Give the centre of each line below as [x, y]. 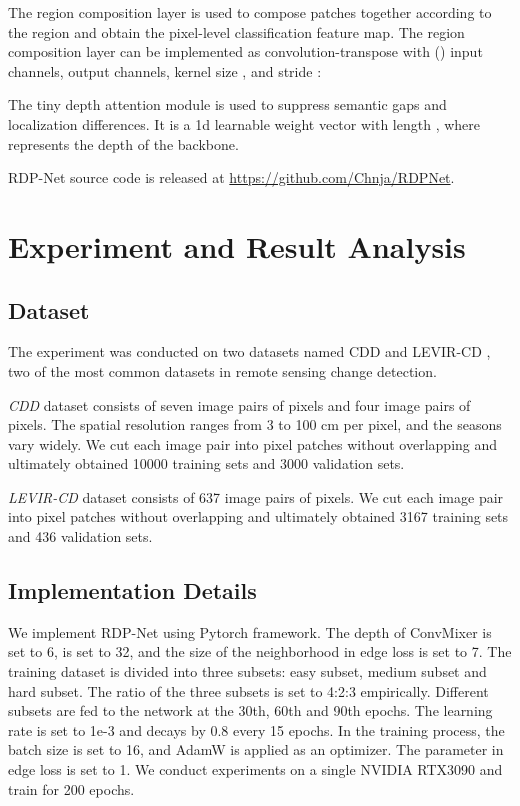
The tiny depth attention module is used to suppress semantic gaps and [227, 104]
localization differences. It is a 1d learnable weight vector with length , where [244, 123]
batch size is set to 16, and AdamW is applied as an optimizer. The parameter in [256, 749]
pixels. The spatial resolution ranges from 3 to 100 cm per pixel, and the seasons [255, 424]
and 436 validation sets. [80, 536]
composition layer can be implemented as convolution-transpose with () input [245, 51]
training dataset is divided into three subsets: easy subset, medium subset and [247, 671]
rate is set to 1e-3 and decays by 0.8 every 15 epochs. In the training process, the [256, 729]
